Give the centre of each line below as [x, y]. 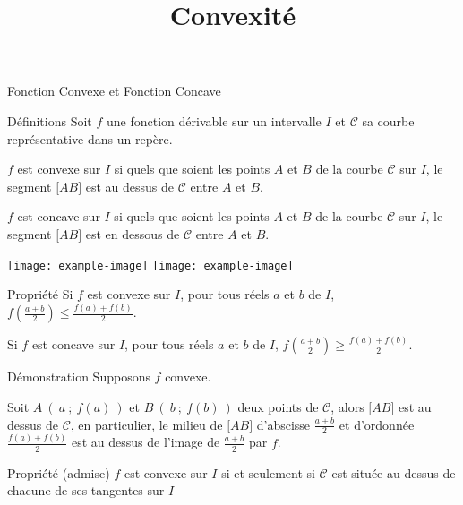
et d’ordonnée [377, 424]
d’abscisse [283, 424]
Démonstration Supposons [79, 377]
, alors [347, 407]
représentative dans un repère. [90, 138]
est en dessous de [133, 233]
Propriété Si [40, 294]
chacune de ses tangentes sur [86, 490]
